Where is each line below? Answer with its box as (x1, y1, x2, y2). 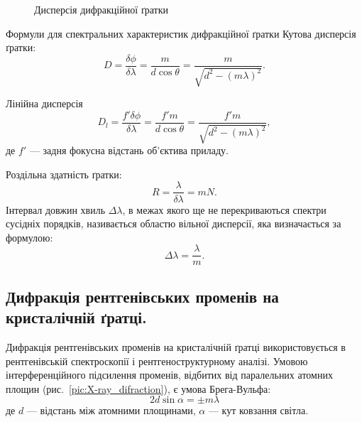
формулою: (6, 229, 53, 244)
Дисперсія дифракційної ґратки (34, 2, 168, 16)
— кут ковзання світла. (208, 403, 309, 418)
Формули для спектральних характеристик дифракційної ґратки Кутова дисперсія (6, 26, 356, 40)
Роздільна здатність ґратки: (6, 166, 122, 181)
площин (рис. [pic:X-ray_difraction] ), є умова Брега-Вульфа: (6, 381, 271, 396)
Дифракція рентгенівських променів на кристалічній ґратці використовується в (6, 339, 346, 354)
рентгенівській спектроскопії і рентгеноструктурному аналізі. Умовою (6, 353, 308, 368)
